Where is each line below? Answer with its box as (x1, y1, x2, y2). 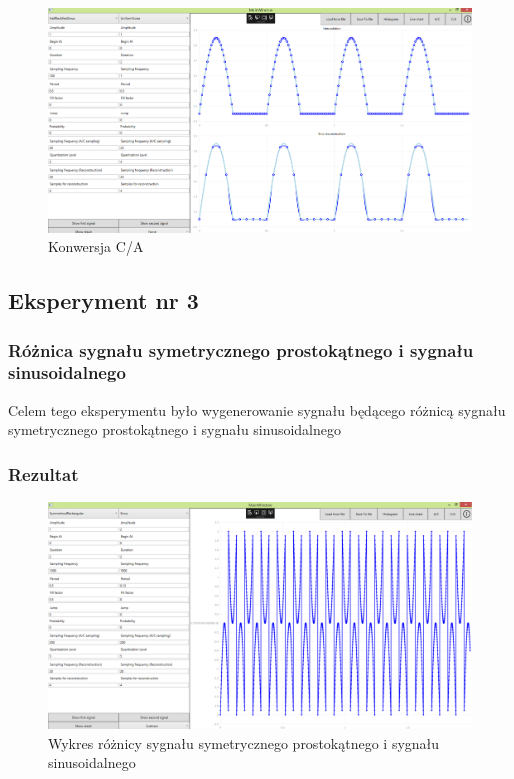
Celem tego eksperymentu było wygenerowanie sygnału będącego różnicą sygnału (8, 399, 506, 420)
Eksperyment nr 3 (8, 285, 199, 316)
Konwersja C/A (48, 236, 144, 257)
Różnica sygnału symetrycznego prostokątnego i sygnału (8, 337, 474, 362)
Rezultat (8, 461, 79, 486)
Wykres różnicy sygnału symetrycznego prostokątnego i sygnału (48, 732, 440, 753)
